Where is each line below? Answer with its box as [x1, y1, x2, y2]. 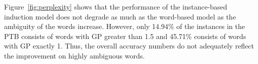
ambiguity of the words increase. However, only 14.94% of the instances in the [4, 21, 245, 31]
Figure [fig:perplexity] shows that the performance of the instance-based [4, 1, 227, 11]
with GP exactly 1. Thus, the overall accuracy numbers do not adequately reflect [4, 40, 254, 51]
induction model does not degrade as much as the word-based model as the [4, 11, 236, 21]
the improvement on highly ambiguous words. [4, 50, 145, 60]
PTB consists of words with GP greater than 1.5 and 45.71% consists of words [4, 30, 246, 41]
